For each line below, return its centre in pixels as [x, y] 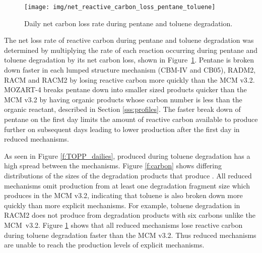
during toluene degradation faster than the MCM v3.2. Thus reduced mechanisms [130, 235]
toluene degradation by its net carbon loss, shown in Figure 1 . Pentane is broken [129, 60]
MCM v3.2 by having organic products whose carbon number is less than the [123, 99]
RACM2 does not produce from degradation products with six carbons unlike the [130, 215]
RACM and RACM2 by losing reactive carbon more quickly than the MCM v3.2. [129, 79]
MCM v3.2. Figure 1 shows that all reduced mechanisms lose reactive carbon [123, 225]
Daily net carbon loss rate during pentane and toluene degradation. [128, 23]
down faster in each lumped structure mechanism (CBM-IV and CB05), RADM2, [130, 70]
